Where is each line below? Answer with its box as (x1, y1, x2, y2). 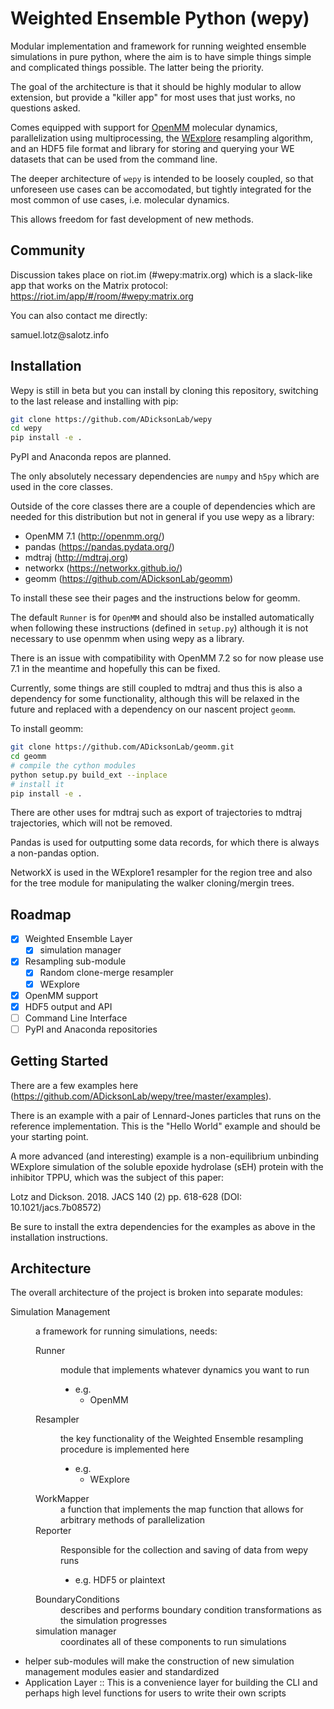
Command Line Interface (24, 1012, 128, 1024)
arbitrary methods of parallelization (60, 1514, 206, 1526)
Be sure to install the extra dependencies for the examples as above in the (10, 1220, 316, 1232)
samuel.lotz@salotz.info (10, 328, 110, 341)
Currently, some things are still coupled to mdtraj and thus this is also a (10, 682, 303, 694)
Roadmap (10, 906, 72, 923)
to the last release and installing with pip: (10, 395, 179, 407)
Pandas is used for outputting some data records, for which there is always (10, 837, 320, 849)
